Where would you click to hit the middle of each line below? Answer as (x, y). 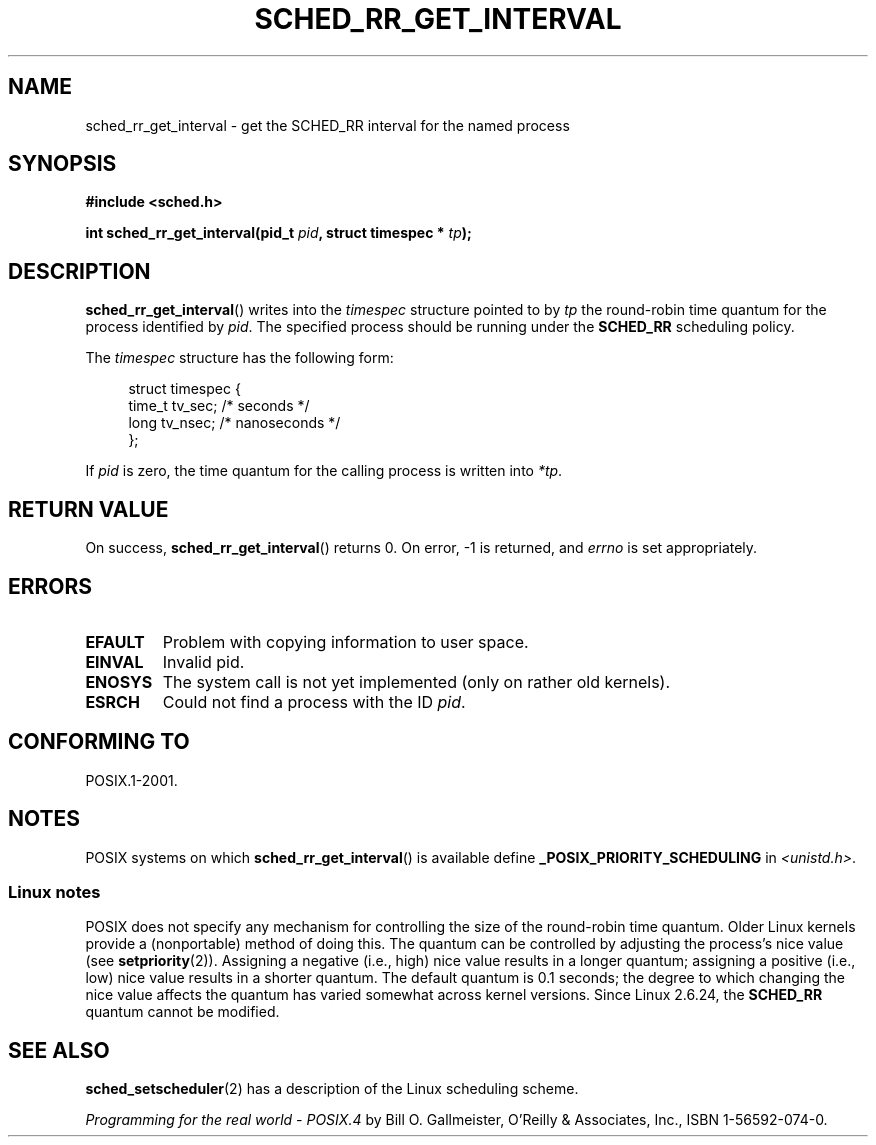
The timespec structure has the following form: (239, 358)
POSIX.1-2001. (131, 780)
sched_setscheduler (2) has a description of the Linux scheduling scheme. (332, 1089)
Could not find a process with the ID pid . (314, 701)
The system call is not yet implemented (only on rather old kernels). (416, 681)
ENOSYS (119, 681)
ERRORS (50, 586)
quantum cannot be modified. (182, 1012)
